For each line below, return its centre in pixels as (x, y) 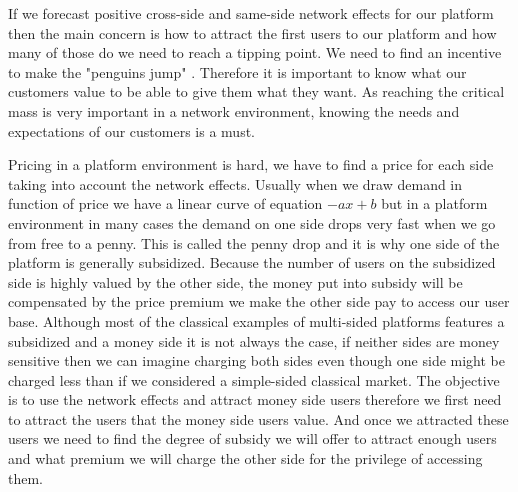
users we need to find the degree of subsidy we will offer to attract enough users (252, 438)
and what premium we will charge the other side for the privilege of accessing (245, 458)
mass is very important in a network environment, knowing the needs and (234, 110)
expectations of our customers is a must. (131, 130)
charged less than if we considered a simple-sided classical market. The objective (254, 379)
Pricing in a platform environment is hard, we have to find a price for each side (251, 164)
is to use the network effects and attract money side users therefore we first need (255, 399)
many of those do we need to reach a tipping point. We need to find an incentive (255, 52)
